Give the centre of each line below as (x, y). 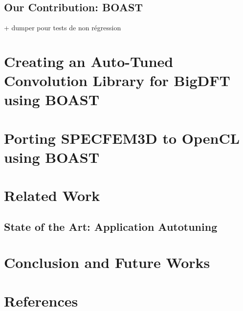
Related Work (52, 195)
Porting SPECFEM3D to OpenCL (122, 138)
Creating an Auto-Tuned (89, 61)
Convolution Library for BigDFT (117, 80)
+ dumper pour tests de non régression (63, 28)
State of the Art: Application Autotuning (111, 226)
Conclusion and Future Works (107, 262)
